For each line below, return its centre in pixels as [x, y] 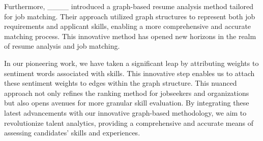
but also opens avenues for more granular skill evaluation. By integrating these [127, 103]
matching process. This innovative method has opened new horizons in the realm [130, 36]
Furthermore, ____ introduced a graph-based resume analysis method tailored [129, 6]
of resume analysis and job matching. [62, 46]
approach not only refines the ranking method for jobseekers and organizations [127, 93]
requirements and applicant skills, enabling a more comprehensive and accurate [128, 26]
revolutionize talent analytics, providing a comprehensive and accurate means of [129, 122]
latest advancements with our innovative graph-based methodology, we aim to [125, 112]
